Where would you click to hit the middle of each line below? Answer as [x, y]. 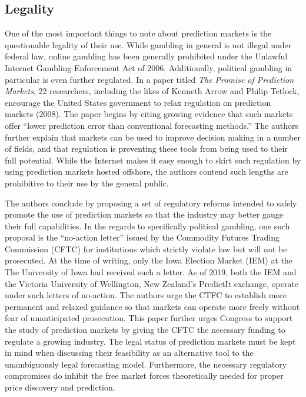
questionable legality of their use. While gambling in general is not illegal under [148, 44]
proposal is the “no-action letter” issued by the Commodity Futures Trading [142, 237]
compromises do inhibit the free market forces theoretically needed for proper [144, 376]
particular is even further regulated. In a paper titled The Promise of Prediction [149, 79]
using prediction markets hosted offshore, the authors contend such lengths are [147, 171]
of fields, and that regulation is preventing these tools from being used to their [146, 149]
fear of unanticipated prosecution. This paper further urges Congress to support [149, 318]
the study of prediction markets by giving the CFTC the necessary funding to [145, 330]
